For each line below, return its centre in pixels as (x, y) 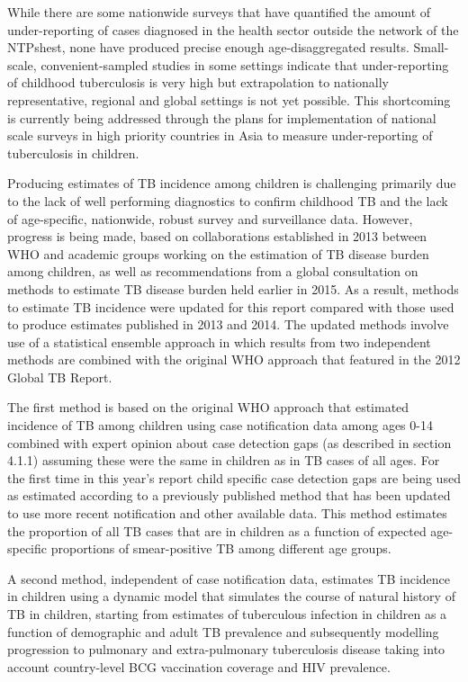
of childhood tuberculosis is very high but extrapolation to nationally (198, 82)
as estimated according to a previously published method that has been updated (229, 495)
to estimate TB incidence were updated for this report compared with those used (231, 306)
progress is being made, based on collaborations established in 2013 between (217, 236)
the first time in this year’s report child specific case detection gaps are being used (234, 477)
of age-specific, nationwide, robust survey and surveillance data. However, (210, 218)
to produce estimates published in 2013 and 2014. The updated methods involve (228, 324)
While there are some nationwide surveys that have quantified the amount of (219, 12)
